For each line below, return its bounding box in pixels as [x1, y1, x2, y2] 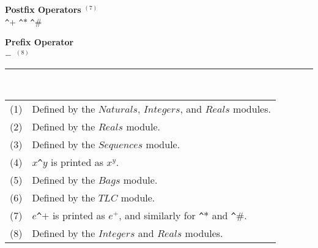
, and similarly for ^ [119, 208, 204, 223]
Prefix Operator [5, 36, 74, 48]
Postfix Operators [5, 3, 81, 15]
